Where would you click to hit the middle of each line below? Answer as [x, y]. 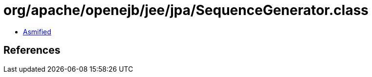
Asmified [37, 31]
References [32, 50]
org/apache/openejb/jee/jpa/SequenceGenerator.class [186, 10]
